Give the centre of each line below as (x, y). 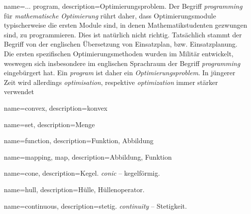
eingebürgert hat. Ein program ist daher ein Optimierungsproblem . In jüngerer (120, 73)
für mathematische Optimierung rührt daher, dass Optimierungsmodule (110, 15)
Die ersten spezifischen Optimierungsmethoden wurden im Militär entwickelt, (119, 53)
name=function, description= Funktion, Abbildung (79, 140)
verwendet (19, 91)
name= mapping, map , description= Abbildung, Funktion (88, 156)
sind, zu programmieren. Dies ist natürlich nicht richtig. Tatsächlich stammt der (123, 34)
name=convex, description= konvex (56, 107)
